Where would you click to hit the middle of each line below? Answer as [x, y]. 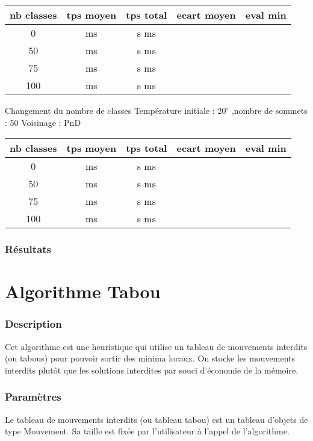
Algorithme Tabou [83, 291]
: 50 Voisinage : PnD [43, 122]
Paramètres [33, 397]
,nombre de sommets [269, 110]
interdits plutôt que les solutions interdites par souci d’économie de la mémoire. [152, 370]
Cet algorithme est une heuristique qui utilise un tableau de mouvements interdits [156, 346]
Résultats [28, 249]
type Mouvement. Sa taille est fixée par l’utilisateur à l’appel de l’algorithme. [147, 431]
